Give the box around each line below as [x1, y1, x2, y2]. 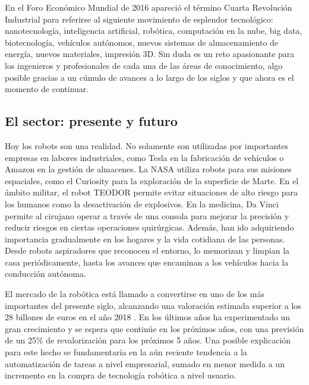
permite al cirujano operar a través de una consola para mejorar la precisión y [5, 209, 289, 222]
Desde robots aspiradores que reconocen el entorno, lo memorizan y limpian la [5, 244, 290, 257]
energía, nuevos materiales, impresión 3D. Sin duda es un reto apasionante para [5, 48, 295, 60]
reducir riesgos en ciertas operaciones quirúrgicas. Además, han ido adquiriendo [5, 221, 294, 233]
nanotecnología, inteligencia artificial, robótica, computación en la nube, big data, [5, 24, 302, 37]
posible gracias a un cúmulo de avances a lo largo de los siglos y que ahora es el [5, 71, 294, 83]
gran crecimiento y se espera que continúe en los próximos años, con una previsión [5, 322, 304, 334]
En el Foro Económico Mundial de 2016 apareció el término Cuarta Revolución [5, 1, 292, 13]
